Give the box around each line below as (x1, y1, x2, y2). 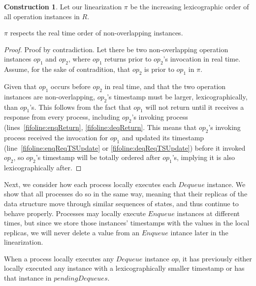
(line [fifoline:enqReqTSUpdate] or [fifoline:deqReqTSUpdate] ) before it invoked (4, 142, 246, 153)
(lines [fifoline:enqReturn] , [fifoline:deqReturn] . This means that (4, 122, 197, 132)
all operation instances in (4, 11, 80, 21)
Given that (4, 81, 37, 91)
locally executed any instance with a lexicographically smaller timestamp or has (4, 263, 245, 273)
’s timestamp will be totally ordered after (35, 152, 160, 162)
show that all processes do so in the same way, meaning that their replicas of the (4, 189, 248, 199)
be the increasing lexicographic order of (130, 1, 249, 11)
